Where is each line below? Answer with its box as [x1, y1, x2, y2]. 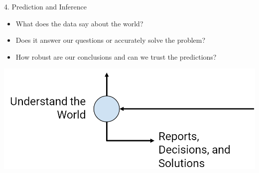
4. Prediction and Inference [4, 1, 87, 11]
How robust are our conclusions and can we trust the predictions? [15, 51, 217, 62]
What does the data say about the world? [15, 18, 143, 28]
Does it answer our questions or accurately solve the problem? [15, 35, 206, 45]
